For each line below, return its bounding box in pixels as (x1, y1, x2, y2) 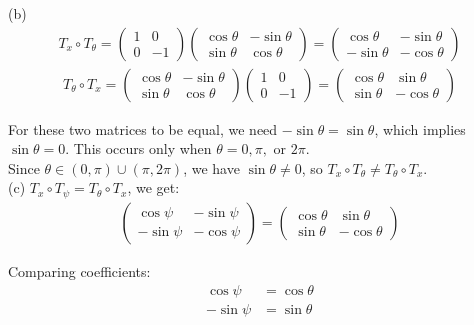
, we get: (127, 177, 180, 198)
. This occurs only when (65, 138, 212, 159)
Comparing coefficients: (8, 260, 151, 281)
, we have (183, 157, 240, 178)
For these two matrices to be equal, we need (8, 118, 278, 139)
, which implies (374, 118, 466, 139)
